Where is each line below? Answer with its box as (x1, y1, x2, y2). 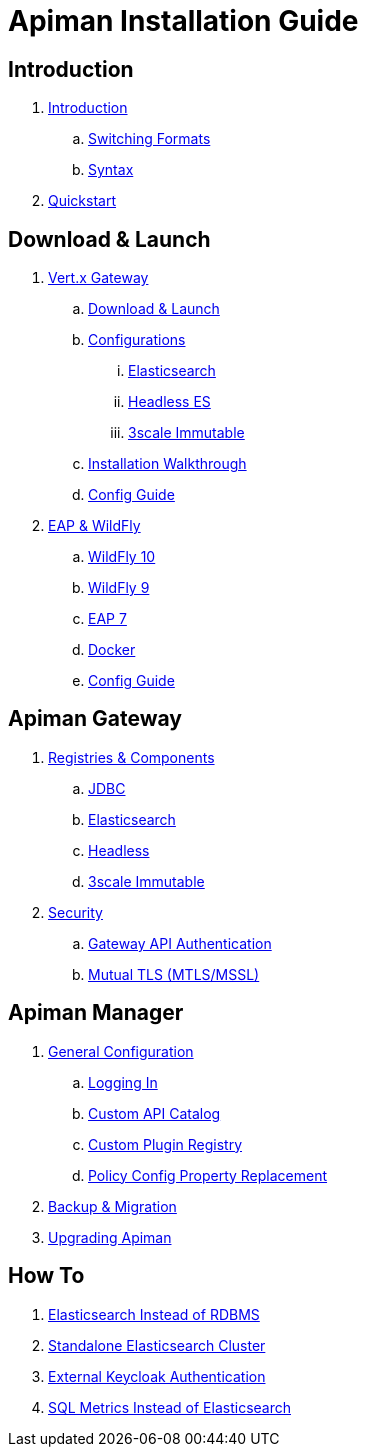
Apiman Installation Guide (8, 4, 359, 38)
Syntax (88, 161, 134, 179)
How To (8, 1263, 85, 1289)
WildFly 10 (88, 548, 156, 566)
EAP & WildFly (48, 517, 141, 535)
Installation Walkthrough (88, 455, 247, 473)
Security (48, 903, 103, 921)
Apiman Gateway (8, 706, 182, 732)
